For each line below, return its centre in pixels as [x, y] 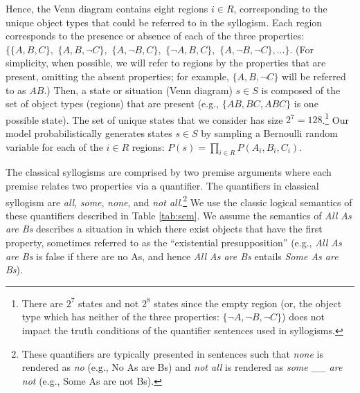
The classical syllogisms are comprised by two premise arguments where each [169, 172]
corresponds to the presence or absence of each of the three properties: [155, 36]
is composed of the [301, 90]
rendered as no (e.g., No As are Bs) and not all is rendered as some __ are [182, 367]
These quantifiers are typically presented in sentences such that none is [172, 353]
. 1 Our [336, 118]
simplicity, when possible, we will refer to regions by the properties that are [166, 63]
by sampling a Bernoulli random [269, 133]
